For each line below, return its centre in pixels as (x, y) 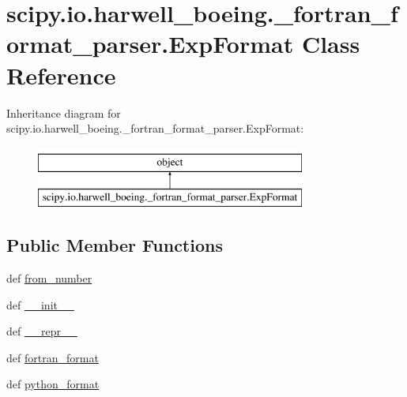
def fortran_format (53, 357)
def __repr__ (42, 331)
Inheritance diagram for (64, 112)
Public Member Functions (115, 245)
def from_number (49, 278)
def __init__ (40, 304)
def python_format (53, 384)
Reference (61, 75)
